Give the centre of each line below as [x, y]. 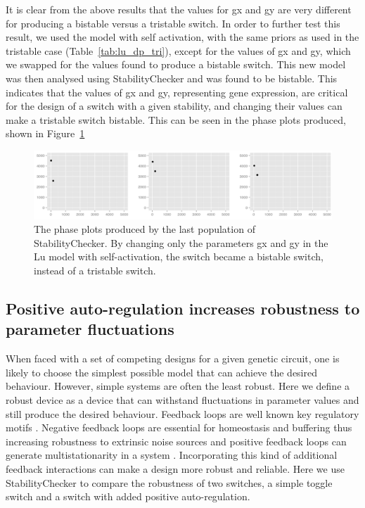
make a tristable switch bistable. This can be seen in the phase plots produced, [176, 119]
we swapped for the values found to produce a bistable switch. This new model [176, 64]
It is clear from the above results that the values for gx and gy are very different [179, 9]
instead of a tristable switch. [95, 271]
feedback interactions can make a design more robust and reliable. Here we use [175, 468]
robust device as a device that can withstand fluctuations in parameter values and [182, 400]
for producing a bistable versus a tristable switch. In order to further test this [173, 23]
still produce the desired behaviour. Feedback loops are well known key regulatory [182, 413]
